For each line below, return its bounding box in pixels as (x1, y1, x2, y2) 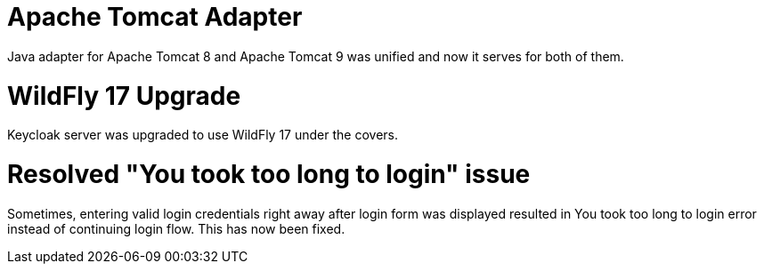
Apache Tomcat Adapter (7, 2, 303, 32)
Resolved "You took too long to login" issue (7, 159, 531, 189)
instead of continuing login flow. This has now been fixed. (7, 220, 345, 236)
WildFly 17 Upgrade (7, 80, 241, 111)
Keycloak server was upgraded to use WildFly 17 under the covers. (7, 127, 398, 143)
